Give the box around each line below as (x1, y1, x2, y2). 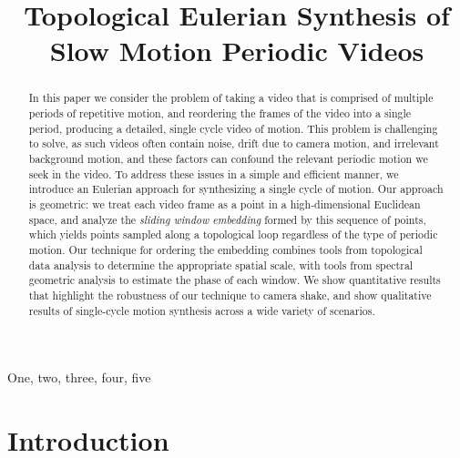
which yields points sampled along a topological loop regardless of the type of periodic (28, 227, 438, 242)
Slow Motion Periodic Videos (49, 32, 424, 69)
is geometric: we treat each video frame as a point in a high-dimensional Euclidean (28, 196, 421, 211)
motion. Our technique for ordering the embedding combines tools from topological (28, 241, 423, 257)
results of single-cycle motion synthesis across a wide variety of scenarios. (28, 302, 375, 318)
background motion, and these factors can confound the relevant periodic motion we (28, 150, 428, 166)
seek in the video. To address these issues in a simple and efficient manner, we (28, 166, 399, 181)
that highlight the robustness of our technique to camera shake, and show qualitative (28, 287, 432, 302)
